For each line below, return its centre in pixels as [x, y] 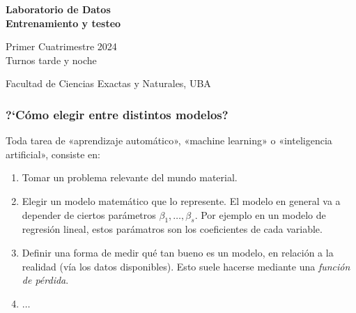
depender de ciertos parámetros [89, 214]
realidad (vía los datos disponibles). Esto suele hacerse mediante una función [186, 266]
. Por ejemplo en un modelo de [260, 214]
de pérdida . [45, 280]
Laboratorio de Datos [58, 9]
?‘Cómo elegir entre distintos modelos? [117, 114]
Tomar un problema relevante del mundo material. [130, 177]
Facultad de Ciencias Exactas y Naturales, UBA [108, 83]
